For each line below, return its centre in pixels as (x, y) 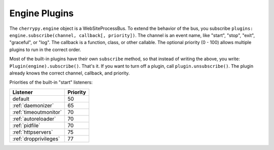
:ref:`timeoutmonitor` (37, 112)
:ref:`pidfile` (26, 125)
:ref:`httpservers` (33, 132)
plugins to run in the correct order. (45, 49)
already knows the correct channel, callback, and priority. (70, 73)
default (21, 99)
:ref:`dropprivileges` (36, 138)
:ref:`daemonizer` (33, 105)
